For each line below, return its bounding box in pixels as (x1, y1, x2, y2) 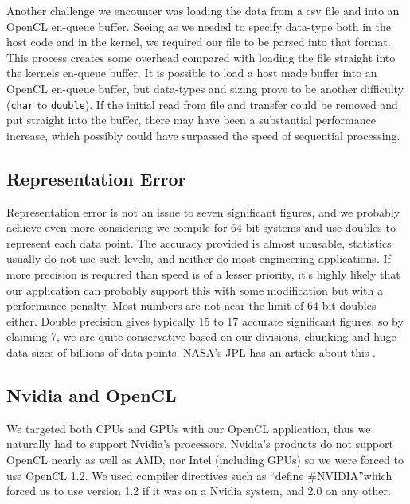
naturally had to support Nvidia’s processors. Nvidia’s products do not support (6, 436, 393, 452)
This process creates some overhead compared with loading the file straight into (6, 49, 396, 65)
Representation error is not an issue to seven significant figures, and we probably (6, 203, 400, 220)
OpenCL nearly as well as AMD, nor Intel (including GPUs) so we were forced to (6, 451, 404, 467)
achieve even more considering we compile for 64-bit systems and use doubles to (6, 219, 396, 236)
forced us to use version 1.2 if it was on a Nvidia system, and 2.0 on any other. (6, 483, 391, 499)
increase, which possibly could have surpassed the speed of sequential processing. (6, 127, 400, 143)
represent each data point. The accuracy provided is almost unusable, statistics (6, 234, 392, 251)
